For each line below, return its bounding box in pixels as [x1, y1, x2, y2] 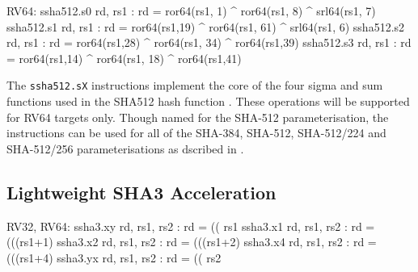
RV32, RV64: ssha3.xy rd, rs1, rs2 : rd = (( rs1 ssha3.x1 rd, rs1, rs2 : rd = [6, 217, 375, 234]
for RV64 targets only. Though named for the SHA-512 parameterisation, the [6, 108, 389, 125]
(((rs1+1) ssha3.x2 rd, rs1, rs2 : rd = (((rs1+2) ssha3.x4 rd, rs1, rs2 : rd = [6, 233, 377, 250]
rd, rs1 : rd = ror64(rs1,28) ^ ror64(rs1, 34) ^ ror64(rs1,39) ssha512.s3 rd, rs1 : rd [6, 34, 412, 51]
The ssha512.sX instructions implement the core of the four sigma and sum [6, 77, 383, 94]
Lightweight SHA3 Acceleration [6, 179, 277, 204]
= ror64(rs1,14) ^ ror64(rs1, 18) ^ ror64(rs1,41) [6, 49, 242, 66]
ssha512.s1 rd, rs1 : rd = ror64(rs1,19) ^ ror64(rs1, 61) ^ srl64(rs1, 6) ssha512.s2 [6, 18, 405, 35]
